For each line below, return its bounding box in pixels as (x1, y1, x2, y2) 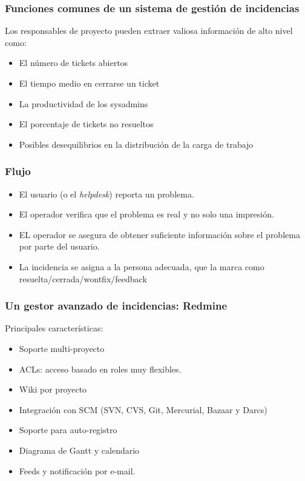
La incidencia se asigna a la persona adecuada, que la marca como (19, 260, 264, 273)
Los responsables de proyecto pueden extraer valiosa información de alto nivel (5, 24, 293, 37)
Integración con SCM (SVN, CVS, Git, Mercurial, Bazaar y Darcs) (19, 403, 267, 416)
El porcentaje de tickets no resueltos (19, 118, 154, 130)
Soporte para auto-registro (19, 423, 117, 436)
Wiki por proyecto (19, 383, 87, 396)
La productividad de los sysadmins (19, 97, 148, 110)
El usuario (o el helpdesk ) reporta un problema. (19, 187, 194, 200)
